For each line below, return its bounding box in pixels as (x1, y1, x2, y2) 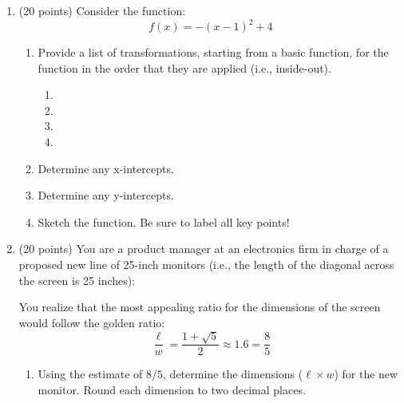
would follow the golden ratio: (18, 314, 165, 330)
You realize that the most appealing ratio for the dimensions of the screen (18, 298, 381, 315)
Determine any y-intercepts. (38, 187, 174, 203)
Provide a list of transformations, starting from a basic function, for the (38, 44, 389, 61)
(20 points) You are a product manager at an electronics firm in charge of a (18, 240, 389, 257)
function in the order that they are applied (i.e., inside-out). (38, 59, 331, 76)
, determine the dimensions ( (163, 365, 303, 382)
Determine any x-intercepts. (38, 160, 174, 176)
